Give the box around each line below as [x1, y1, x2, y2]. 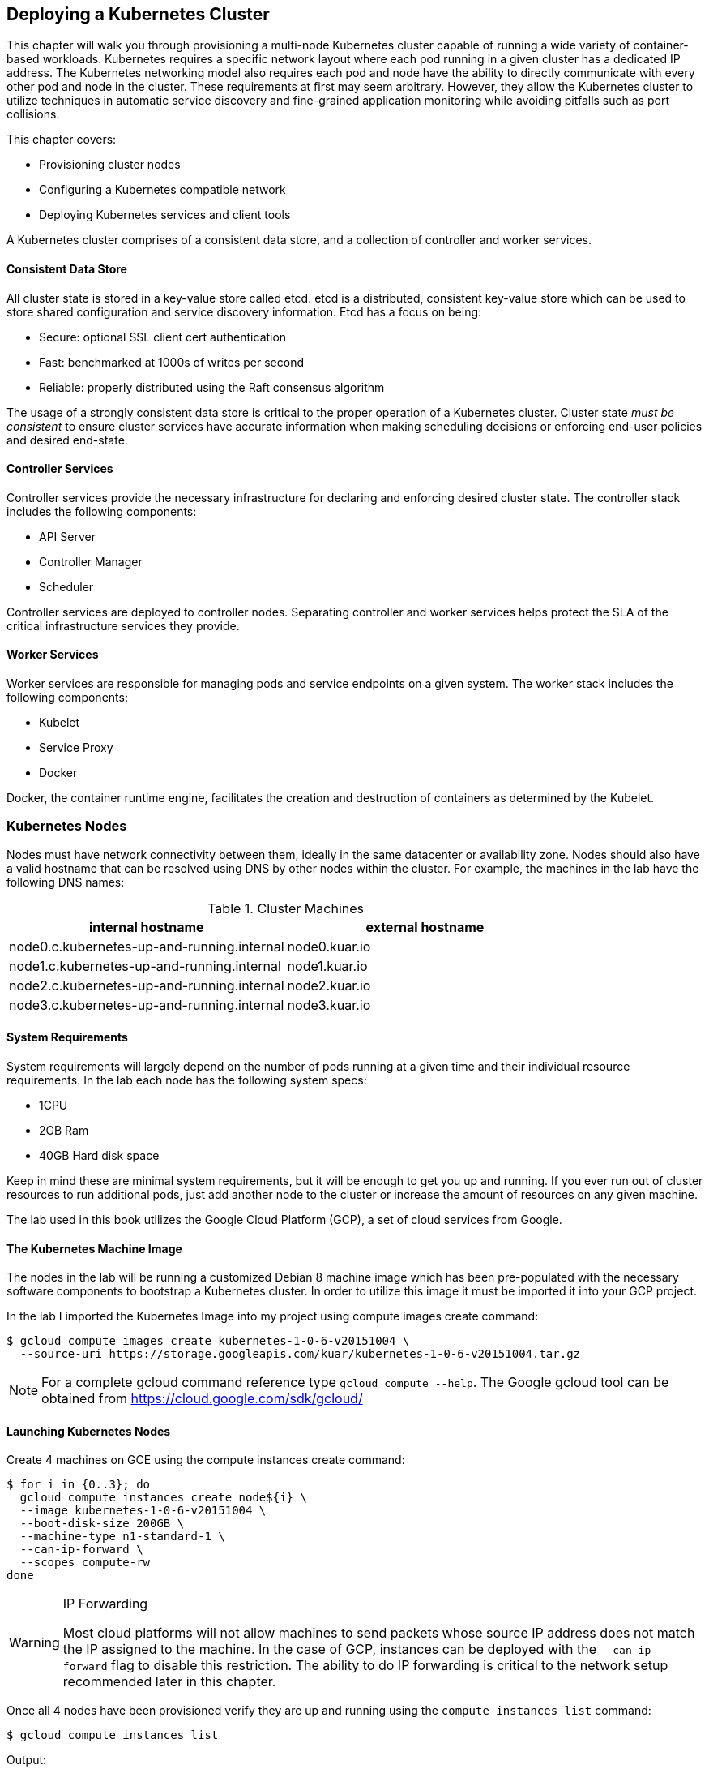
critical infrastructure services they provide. [6, 618, 240, 633]
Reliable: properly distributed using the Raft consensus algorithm [39, 380, 385, 394]
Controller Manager [39, 554, 143, 569]
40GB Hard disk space [39, 1149, 160, 1163]
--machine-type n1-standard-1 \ [19, 1530, 225, 1544]
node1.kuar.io [287, 957, 368, 974]
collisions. [6, 107, 60, 122]
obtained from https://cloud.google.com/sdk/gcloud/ [41, 1390, 363, 1407]
